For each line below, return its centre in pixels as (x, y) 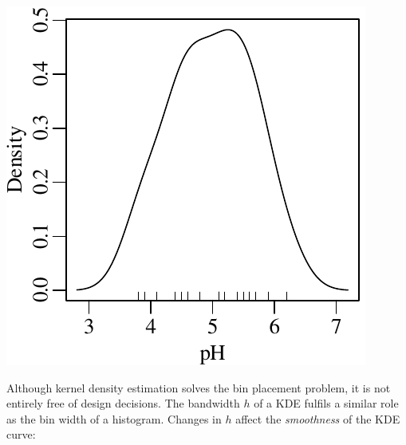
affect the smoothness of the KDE (318, 418)
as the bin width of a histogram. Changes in (114, 418)
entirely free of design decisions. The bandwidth (123, 403)
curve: (21, 434)
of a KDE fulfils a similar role (326, 403)
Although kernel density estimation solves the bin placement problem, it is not (199, 387)
